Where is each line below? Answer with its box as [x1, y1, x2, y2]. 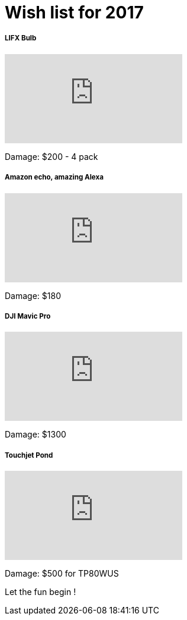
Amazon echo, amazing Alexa [5, 173, 104, 182]
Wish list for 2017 [5, 2, 144, 23]
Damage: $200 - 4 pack [5, 151, 98, 162]
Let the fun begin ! [5, 587, 76, 597]
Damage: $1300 [5, 429, 66, 440]
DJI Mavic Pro [5, 311, 51, 320]
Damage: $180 [5, 290, 61, 301]
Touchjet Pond [5, 451, 53, 460]
